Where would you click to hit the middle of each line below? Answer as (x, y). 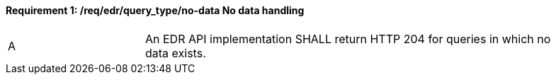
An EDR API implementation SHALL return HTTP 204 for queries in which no (348, 39)
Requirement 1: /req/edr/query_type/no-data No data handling (155, 10)
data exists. (176, 53)
